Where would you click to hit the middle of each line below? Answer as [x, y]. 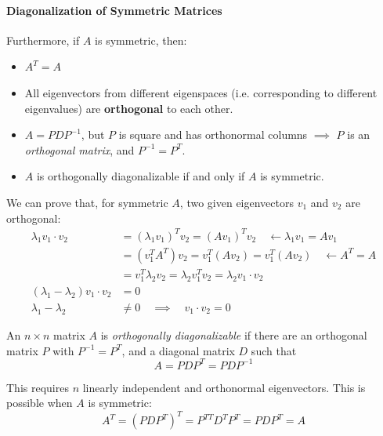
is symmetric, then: [141, 40]
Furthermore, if [43, 40]
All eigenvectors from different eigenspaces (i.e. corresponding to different [201, 92]
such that [274, 350]
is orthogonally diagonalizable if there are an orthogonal [234, 335]
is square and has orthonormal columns [213, 134]
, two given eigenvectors [237, 202]
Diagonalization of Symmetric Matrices [114, 10]
